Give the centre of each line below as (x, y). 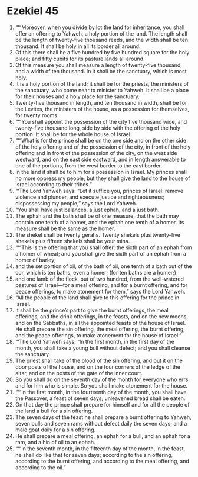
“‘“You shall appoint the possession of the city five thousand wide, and (101, 121)
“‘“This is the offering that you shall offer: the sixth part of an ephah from (103, 247)
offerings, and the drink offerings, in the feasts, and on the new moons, (101, 316)
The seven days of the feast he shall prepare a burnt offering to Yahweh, (103, 417)
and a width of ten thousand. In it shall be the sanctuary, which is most (101, 71)
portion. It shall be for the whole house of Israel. (73, 134)
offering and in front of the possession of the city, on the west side (96, 153)
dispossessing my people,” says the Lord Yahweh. (76, 203)
